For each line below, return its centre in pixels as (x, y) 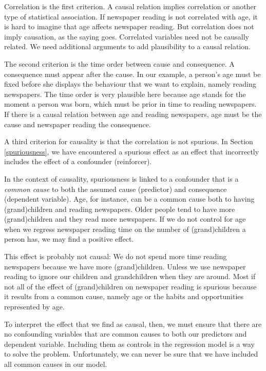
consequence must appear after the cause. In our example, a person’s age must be (132, 74)
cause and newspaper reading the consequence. (78, 124)
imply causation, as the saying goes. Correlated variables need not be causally (127, 36)
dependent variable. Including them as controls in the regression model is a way (129, 344)
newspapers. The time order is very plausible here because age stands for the (125, 94)
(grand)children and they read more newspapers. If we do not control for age (125, 219)
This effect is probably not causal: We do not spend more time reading (116, 256)
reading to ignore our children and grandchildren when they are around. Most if (130, 276)
